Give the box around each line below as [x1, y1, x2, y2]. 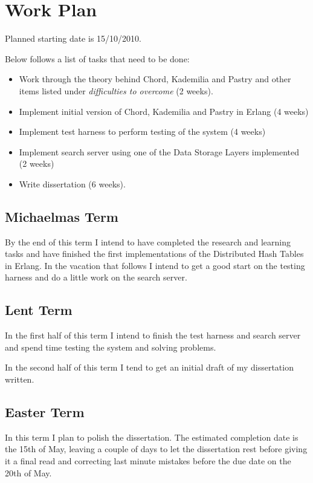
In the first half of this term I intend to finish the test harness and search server [5, 329, 301, 342]
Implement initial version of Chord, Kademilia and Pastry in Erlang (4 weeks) [19, 105, 309, 117]
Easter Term [5, 403, 85, 421]
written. [5, 373, 34, 386]
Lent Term [5, 300, 73, 319]
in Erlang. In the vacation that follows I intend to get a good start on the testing [5, 259, 305, 271]
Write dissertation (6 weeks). [19, 177, 126, 190]
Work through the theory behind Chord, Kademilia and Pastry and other [19, 73, 291, 85]
